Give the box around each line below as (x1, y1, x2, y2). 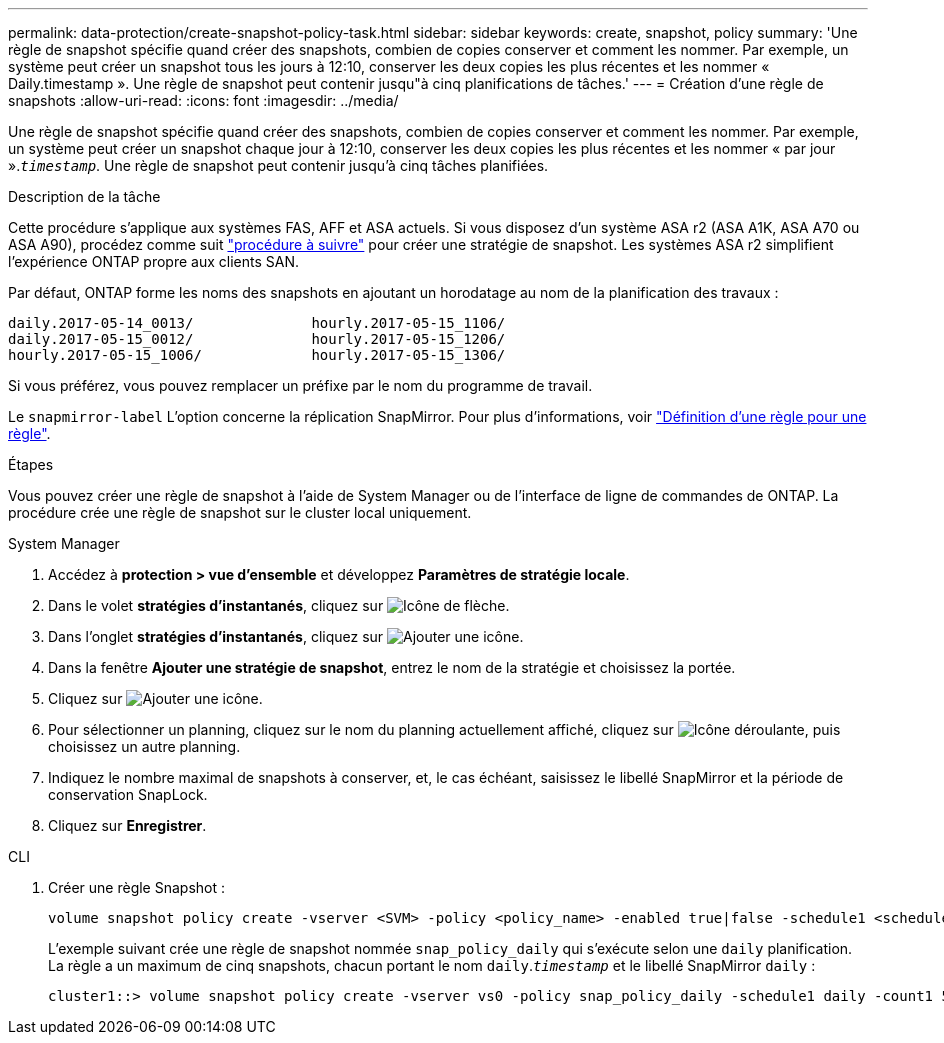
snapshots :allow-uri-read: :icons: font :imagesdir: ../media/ (8, 92, 399, 109)
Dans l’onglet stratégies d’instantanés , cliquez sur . (48, 628, 524, 645)
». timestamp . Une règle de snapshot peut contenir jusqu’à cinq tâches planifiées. (8, 157, 549, 174)
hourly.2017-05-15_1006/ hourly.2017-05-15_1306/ (8, 347, 506, 363)
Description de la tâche (8, 188, 161, 205)
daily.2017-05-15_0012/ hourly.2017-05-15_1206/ (8, 331, 506, 347)
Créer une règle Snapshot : (48, 879, 226, 896)
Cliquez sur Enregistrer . (48, 817, 207, 834)
